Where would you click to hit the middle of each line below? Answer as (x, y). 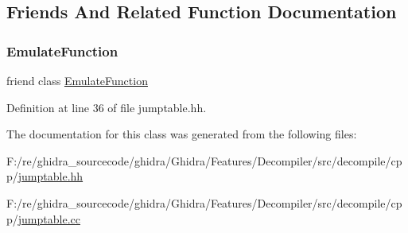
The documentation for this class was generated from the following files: (182, 134)
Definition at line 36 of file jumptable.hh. (107, 107)
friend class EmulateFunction (77, 80)
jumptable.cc (49, 218)
